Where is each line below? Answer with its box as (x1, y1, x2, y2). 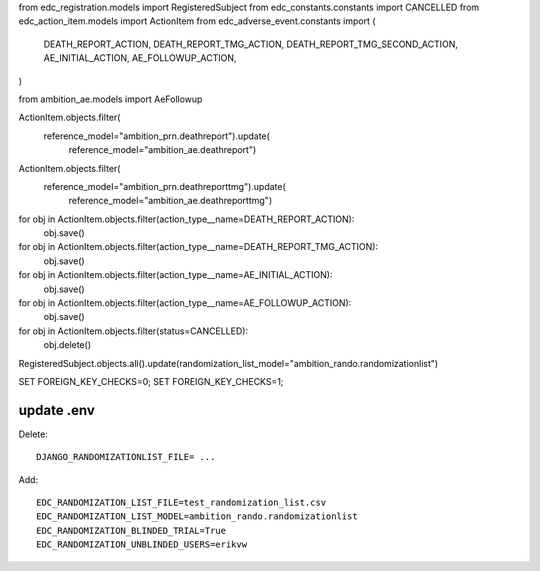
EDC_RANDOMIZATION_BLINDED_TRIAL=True (36, 525, 227, 536)
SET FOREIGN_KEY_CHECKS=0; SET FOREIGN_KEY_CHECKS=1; (18, 375, 284, 387)
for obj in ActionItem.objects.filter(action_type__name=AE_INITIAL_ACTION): (18, 269, 334, 281)
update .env (18, 401, 95, 419)
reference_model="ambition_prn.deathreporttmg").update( (43, 180, 287, 192)
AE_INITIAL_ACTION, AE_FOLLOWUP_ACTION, (43, 52, 237, 64)
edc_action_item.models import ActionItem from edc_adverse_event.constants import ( (18, 15, 376, 27)
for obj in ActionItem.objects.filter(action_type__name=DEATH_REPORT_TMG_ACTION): (18, 241, 379, 253)
